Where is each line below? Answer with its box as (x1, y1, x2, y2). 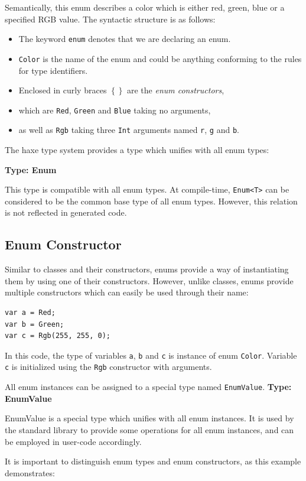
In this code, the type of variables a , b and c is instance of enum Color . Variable (5, 349, 297, 361)
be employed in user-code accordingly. (5, 435, 142, 447)
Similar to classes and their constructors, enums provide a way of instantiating (5, 263, 289, 275)
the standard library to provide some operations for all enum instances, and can (5, 423, 294, 435)
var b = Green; (5, 320, 64, 329)
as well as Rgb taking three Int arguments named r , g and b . (18, 123, 239, 136)
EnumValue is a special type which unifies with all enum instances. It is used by (5, 412, 294, 424)
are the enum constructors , (126, 84, 224, 96)
